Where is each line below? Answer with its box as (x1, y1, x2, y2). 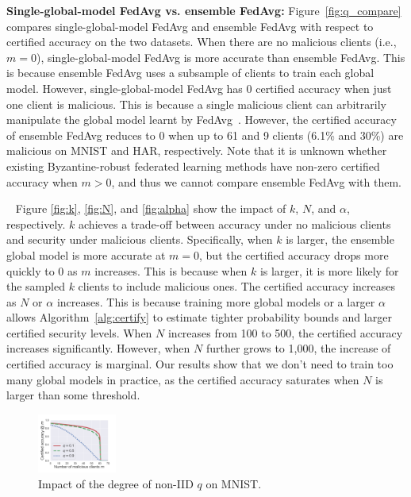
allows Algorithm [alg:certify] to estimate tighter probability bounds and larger (6, 309, 392, 326)
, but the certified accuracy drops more (199, 246, 389, 263)
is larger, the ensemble (286, 231, 394, 248)
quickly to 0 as (6, 262, 78, 279)
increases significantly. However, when (6, 340, 190, 356)
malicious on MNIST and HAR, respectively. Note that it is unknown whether (6, 142, 387, 159)
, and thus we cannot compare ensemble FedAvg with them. (111, 173, 402, 190)
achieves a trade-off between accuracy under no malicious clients (79, 215, 391, 232)
